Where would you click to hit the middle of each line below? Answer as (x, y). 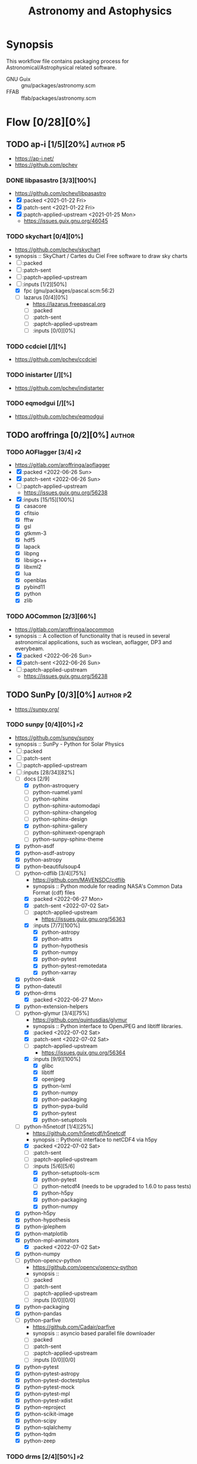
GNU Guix (18, 79)
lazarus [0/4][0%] (46, 297)
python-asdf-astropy (49, 853)
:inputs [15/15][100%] (48, 500)
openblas (35, 580)
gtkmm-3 (35, 533)
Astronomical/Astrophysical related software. (62, 67)
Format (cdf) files (54, 892)
